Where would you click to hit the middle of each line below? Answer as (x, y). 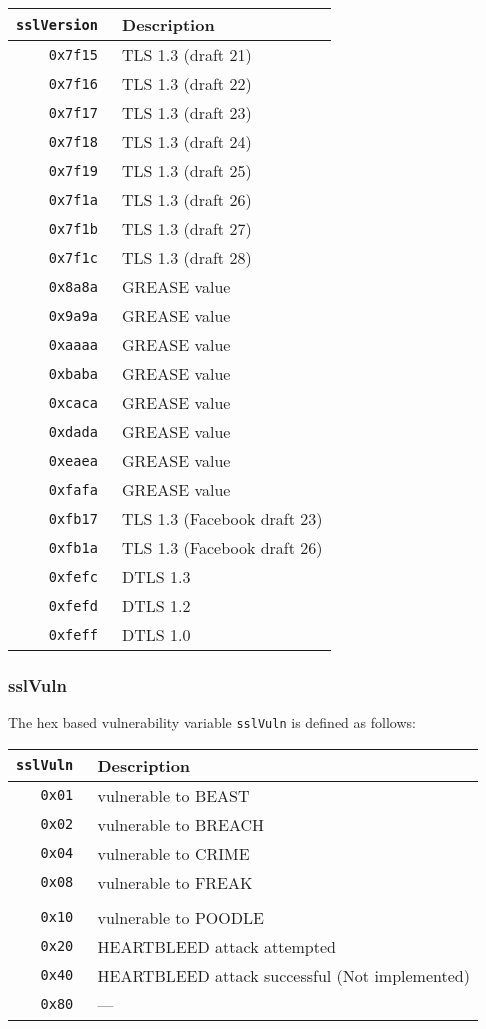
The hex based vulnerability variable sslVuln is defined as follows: (212, 722)
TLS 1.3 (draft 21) (187, 54)
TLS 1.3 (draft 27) (187, 228)
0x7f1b (73, 228)
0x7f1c (73, 257)
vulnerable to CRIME (173, 853)
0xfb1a (73, 547)
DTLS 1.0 (156, 634)
